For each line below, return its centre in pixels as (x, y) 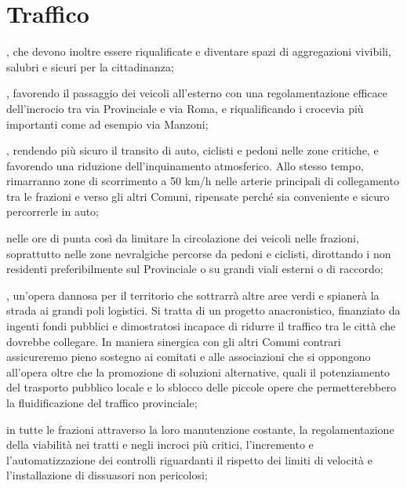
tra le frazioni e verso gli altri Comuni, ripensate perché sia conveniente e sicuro (198, 196)
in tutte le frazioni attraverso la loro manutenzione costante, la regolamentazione (200, 429)
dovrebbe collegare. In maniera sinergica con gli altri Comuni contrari (174, 341)
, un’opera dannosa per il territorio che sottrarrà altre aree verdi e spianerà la (193, 295)
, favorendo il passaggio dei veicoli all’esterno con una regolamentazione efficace (197, 93)
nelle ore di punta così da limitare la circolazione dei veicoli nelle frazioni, (183, 238)
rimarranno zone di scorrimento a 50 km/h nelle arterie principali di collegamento (203, 181)
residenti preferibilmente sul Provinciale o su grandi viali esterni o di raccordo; (195, 269)
